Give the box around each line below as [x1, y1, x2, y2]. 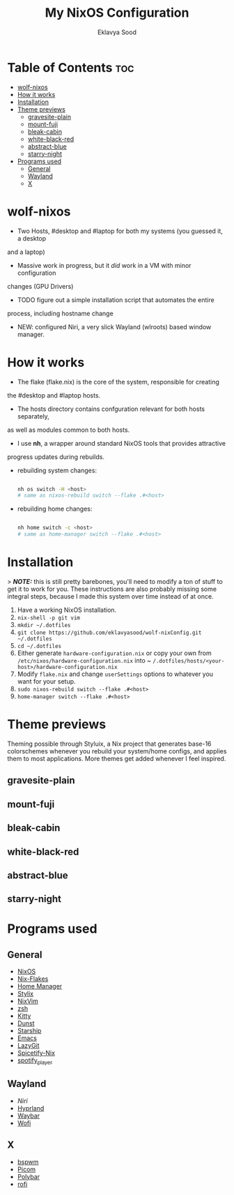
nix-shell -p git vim [17, 615, 80, 622]
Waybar [17, 1111, 40, 1120]
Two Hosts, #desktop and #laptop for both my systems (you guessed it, [17, 227, 223, 235]
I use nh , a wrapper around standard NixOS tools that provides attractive [17, 439, 226, 447]
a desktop [17, 234, 47, 242]
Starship [17, 1027, 42, 1035]
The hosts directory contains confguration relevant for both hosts [17, 405, 205, 413]
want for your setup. [17, 677, 76, 685]
